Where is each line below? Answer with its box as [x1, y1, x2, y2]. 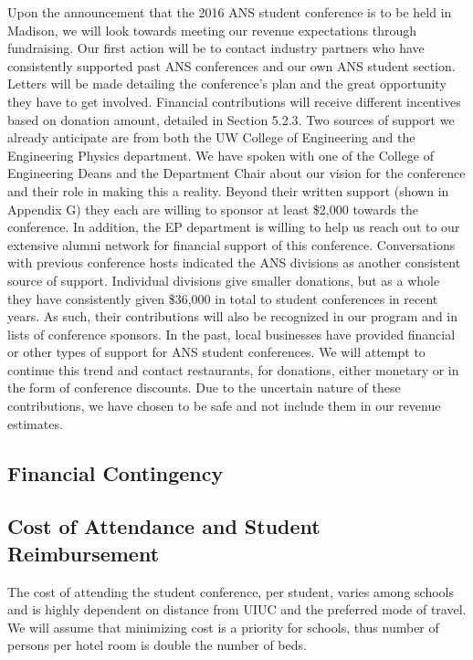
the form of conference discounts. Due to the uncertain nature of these [7, 378, 401, 397]
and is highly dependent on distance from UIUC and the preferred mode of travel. [7, 600, 467, 619]
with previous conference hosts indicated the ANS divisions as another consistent [7, 253, 461, 272]
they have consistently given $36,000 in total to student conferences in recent [7, 288, 438, 308]
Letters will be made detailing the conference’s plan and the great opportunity [7, 74, 447, 93]
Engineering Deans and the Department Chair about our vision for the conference [7, 163, 466, 183]
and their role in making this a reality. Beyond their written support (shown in [7, 181, 449, 200]
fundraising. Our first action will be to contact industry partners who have [7, 38, 425, 58]
